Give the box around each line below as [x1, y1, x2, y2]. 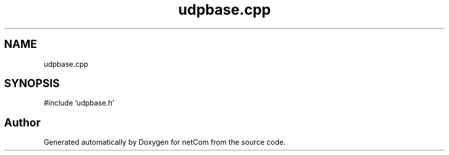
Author [4, 116, 40, 129]
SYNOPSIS [4, 77, 60, 90]
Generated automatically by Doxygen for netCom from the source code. [44, 138, 286, 147]
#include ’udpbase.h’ [44, 98, 114, 108]
